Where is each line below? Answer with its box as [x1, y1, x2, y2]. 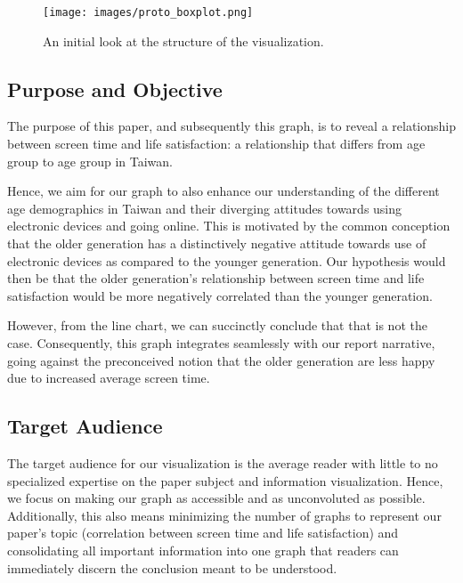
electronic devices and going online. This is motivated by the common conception [7, 216, 451, 235]
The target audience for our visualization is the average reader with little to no [7, 453, 438, 472]
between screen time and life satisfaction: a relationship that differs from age [7, 134, 426, 153]
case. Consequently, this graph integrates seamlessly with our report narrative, [7, 333, 435, 352]
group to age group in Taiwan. [7, 151, 173, 170]
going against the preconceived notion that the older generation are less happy [7, 351, 435, 369]
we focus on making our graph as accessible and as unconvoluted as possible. [7, 489, 426, 507]
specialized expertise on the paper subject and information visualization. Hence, [7, 471, 443, 490]
